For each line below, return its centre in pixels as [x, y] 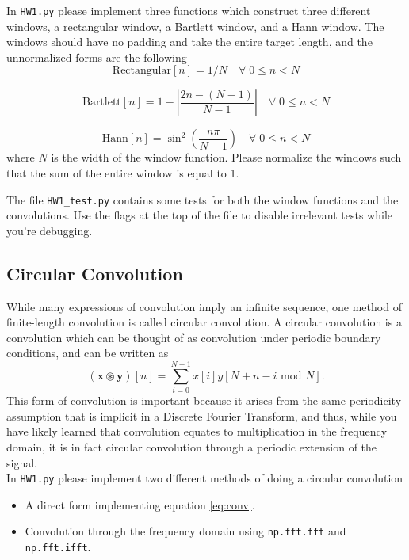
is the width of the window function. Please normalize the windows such [226, 157]
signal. [22, 462]
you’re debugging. [50, 230]
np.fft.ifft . [58, 547]
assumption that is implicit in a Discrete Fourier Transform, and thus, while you [202, 415]
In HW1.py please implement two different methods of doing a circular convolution [205, 478]
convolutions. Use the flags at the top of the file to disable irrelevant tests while [200, 215]
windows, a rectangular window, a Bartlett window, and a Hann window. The [195, 26]
